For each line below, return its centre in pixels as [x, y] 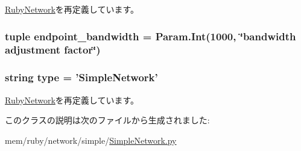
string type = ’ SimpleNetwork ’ [81, 77]
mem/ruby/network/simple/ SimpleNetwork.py [91, 140]
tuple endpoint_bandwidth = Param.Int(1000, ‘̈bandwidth [150, 36]
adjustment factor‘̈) [53, 50]
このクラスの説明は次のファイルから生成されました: [107, 120]
